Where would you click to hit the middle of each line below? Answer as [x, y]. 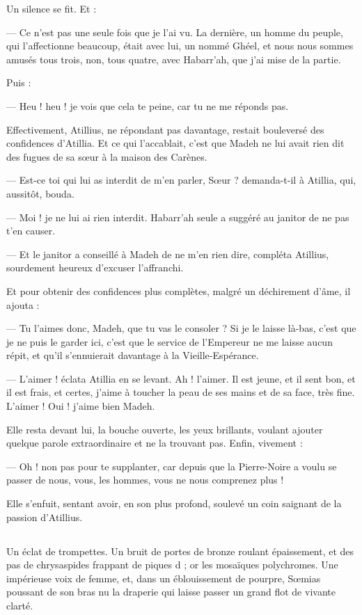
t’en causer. [31, 231]
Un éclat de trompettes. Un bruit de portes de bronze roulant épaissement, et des [180, 551]
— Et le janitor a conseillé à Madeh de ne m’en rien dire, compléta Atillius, [168, 254]
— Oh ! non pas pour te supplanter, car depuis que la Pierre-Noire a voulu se [172, 466]
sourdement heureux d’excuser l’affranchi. [95, 267]
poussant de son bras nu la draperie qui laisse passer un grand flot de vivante [171, 592]
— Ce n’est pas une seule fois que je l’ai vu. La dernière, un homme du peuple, [175, 32]
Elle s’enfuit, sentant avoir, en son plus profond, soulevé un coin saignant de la [174, 503]
